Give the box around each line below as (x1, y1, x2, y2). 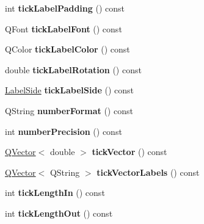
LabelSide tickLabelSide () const (5, 84, 134, 96)
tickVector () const (92, 145, 167, 158)
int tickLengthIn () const (5, 186, 105, 199)
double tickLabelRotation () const (5, 63, 142, 76)
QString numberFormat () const (5, 104, 133, 117)
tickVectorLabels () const (97, 165, 200, 178)
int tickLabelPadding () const (5, 2, 125, 14)
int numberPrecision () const (5, 125, 122, 137)
